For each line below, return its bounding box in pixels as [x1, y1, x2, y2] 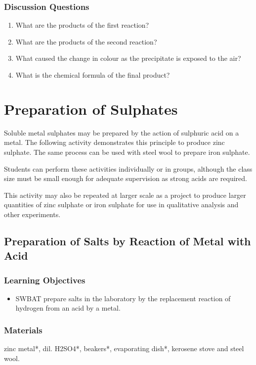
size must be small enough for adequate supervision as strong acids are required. [4, 173, 247, 183]
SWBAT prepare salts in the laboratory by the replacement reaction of [15, 293, 231, 303]
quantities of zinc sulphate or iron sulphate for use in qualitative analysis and [4, 199, 239, 210]
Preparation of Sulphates [4, 98, 178, 119]
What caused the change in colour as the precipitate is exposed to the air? [15, 53, 241, 63]
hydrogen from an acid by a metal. [15, 303, 121, 313]
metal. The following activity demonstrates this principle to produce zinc [4, 137, 225, 147]
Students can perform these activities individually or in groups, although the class [4, 163, 253, 174]
